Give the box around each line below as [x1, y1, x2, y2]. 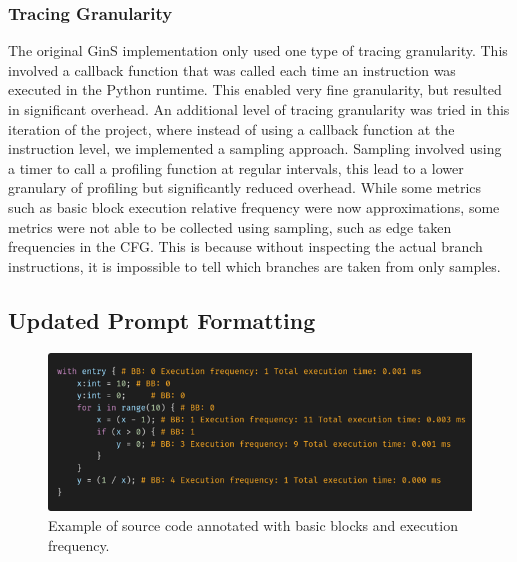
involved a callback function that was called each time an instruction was [8, 59, 456, 80]
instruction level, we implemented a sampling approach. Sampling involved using [8, 138, 502, 159]
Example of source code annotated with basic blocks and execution [48, 514, 458, 535]
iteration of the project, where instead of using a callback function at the [8, 118, 455, 139]
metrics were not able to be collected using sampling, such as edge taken [8, 216, 452, 237]
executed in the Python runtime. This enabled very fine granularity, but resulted [8, 79, 502, 100]
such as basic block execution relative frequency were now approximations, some [8, 196, 500, 217]
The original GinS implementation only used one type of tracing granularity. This [8, 40, 508, 61]
